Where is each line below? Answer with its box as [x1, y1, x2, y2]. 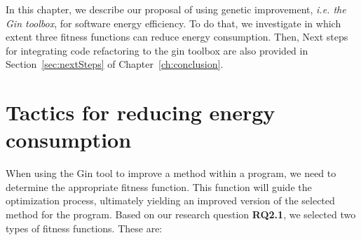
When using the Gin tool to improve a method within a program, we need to [6, 166, 336, 181]
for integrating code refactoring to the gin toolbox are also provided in [6, 43, 308, 57]
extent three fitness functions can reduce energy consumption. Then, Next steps [6, 29, 348, 44]
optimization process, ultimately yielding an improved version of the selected [6, 193, 335, 208]
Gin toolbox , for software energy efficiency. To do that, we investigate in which [6, 15, 341, 30]
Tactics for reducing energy [6, 98, 275, 127]
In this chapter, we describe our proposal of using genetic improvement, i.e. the [6, 2, 346, 16]
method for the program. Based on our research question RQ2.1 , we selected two [6, 207, 356, 222]
